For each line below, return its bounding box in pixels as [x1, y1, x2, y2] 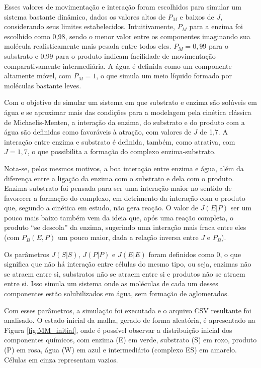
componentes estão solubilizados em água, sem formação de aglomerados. [4, 288, 229, 299]
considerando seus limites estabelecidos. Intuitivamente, [4, 21, 175, 32]
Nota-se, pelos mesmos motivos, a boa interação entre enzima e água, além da [4, 163, 244, 173]
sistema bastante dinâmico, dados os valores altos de [4, 11, 165, 22]
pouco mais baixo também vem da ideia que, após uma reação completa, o [4, 212, 233, 222]
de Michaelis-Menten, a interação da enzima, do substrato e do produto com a [4, 116, 245, 127]
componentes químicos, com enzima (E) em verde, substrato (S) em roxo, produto [4, 334, 257, 345]
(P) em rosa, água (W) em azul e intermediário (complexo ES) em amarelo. [4, 344, 237, 354]
